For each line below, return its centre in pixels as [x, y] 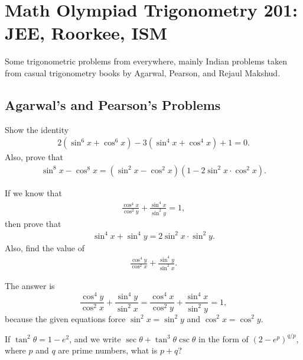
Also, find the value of [45, 247]
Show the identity [37, 129]
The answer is [30, 286]
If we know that [33, 192]
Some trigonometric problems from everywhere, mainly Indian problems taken [146, 61]
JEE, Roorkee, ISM [86, 33]
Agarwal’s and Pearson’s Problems [113, 104]
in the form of [224, 338]
